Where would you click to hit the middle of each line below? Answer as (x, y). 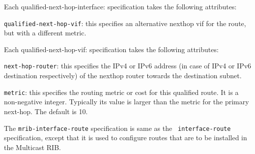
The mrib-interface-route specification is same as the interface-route (117, 128)
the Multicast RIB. (32, 147)
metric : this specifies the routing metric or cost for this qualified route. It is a (121, 92)
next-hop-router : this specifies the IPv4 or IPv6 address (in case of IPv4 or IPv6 (128, 66)
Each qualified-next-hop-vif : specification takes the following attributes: (111, 49)
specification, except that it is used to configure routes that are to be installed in (126, 138)
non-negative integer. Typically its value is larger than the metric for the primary (127, 102)
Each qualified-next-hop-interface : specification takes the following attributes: (120, 6)
